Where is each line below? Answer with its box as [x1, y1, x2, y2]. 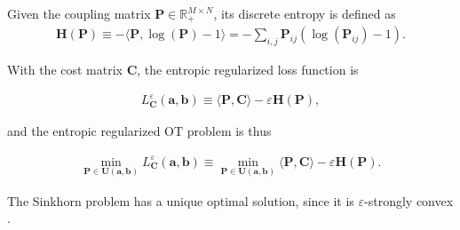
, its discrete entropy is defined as [213, 4, 396, 22]
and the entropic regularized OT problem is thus [7, 122, 272, 140]
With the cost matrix [7, 60, 123, 79]
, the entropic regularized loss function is [137, 60, 359, 79]
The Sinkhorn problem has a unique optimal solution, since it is [7, 191, 354, 210]
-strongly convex [364, 191, 454, 210]
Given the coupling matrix [7, 4, 151, 22]
